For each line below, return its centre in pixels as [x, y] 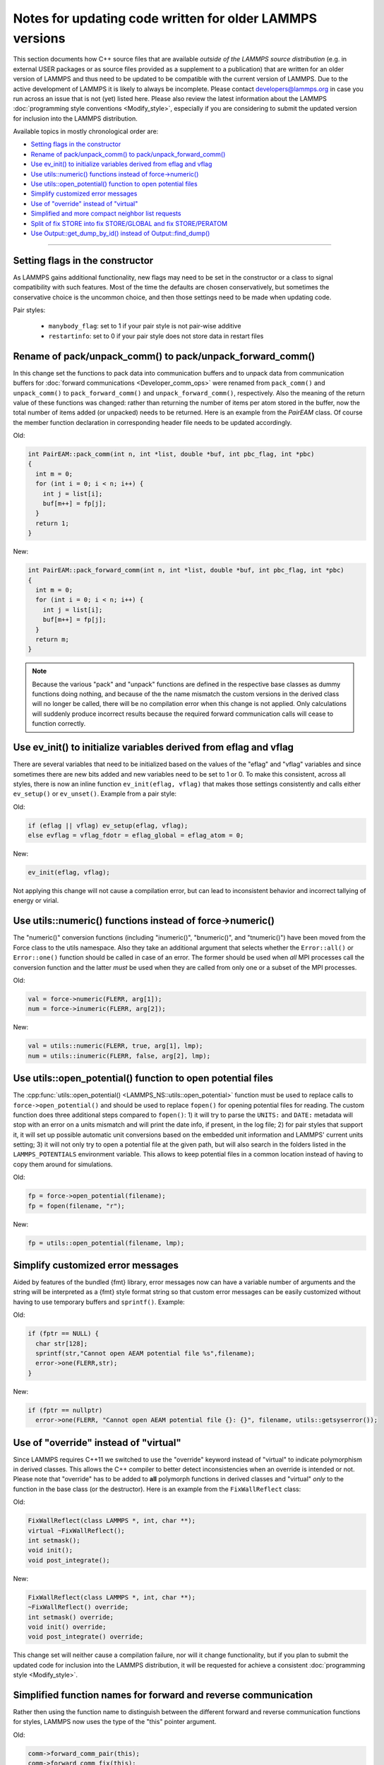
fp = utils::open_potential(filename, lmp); [106, 1243]
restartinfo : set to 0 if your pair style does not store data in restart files [156, 336]
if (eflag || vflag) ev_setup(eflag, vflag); [108, 825]
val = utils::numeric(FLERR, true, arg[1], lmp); [115, 1046]
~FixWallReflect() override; [78, 1607]
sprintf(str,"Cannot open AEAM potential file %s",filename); [145, 1353]
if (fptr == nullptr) [65, 1410]
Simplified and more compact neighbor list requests [106, 214]
